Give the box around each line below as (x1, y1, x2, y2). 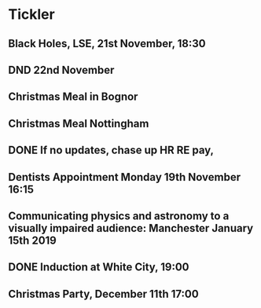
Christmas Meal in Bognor (8, 90, 138, 104)
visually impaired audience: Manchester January (8, 222, 254, 235)
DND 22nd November (8, 63, 115, 76)
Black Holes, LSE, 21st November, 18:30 (8, 37, 206, 50)
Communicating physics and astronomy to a (8, 209, 230, 222)
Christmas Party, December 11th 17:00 (8, 287, 199, 300)
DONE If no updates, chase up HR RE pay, (8, 144, 215, 157)
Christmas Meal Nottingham (8, 116, 149, 130)
